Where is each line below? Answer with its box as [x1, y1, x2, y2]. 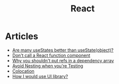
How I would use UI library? [12, 73, 68, 79]
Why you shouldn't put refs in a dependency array [12, 57, 114, 63]
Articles [5, 31, 38, 42]
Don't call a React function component [12, 52, 90, 58]
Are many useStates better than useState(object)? [12, 47, 114, 53]
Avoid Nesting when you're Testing [12, 63, 84, 69]
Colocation [12, 68, 34, 74]
